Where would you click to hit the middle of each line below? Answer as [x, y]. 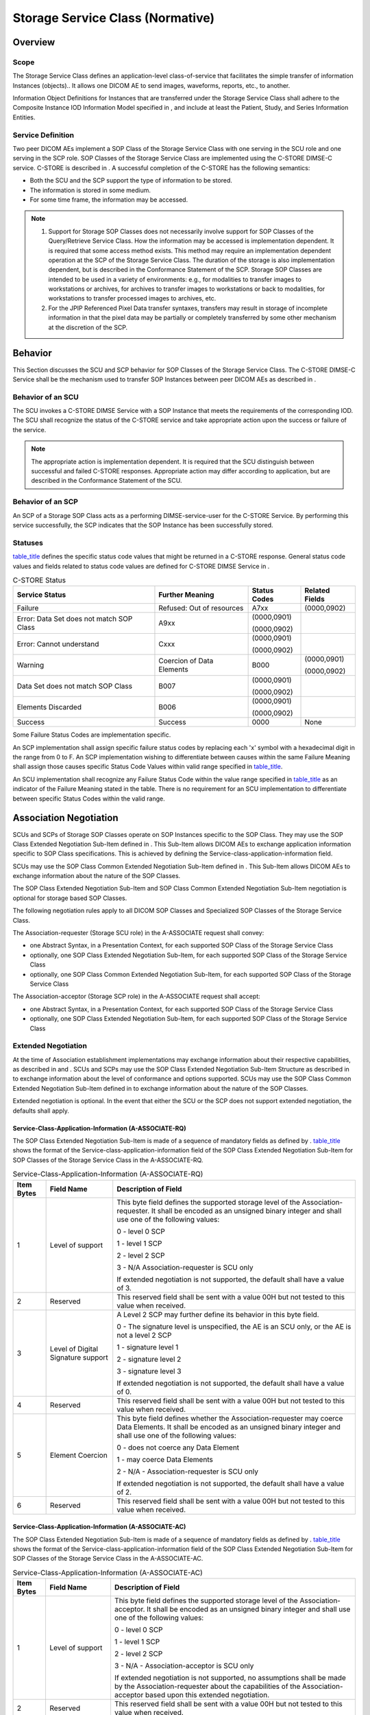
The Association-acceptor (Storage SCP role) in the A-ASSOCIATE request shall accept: [136, 996]
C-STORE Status [39, 580]
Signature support [79, 1357]
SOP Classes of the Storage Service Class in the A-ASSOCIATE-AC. [108, 1559]
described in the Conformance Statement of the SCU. [107, 481]
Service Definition [44, 135]
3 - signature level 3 [149, 1371]
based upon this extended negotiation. [207, 1695]
